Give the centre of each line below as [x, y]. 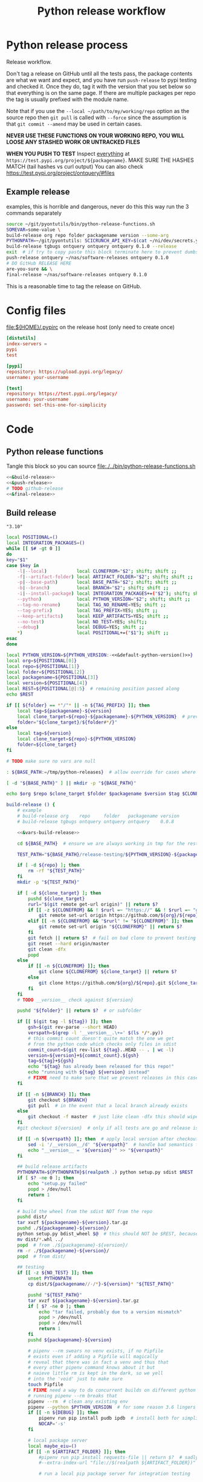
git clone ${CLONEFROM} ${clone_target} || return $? [108, 972]
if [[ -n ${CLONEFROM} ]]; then [69, 966]
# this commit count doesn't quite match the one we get [101, 1038]
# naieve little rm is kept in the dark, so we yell [96, 1373]
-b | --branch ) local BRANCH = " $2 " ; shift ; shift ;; [93, 588]
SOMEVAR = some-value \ [34, 230]
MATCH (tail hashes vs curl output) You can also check [75, 166]
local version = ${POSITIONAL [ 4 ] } [47, 683]
